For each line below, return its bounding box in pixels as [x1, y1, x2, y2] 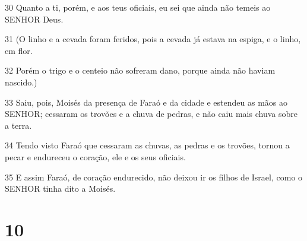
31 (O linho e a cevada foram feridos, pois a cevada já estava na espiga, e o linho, [5, 33, 301, 45]
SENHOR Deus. [5, 12, 64, 25]
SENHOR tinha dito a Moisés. [5, 182, 116, 195]
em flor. [5, 44, 33, 56]
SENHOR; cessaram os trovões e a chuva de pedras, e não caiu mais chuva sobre [5, 107, 297, 120]
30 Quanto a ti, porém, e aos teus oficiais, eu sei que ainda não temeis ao [5, 1, 271, 13]
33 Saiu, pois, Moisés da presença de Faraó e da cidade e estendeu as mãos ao [5, 96, 287, 108]
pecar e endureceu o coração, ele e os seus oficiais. [5, 150, 186, 163]
